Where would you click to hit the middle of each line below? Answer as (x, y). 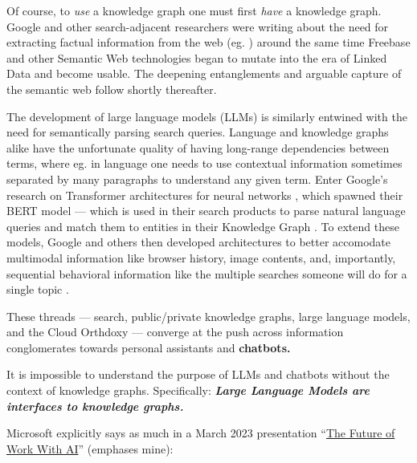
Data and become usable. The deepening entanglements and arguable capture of (204, 73)
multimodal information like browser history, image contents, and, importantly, (201, 257)
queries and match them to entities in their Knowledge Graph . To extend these (203, 226)
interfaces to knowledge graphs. (95, 406)
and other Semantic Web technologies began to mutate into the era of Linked (197, 57)
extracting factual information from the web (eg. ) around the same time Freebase (208, 42)
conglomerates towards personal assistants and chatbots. (149, 347)
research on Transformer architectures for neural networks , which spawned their (205, 195)
